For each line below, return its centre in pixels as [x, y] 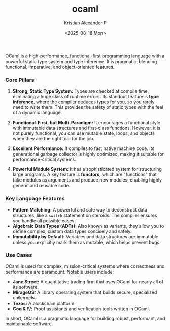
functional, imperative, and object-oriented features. [60, 67]
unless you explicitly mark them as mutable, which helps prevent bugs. [87, 242]
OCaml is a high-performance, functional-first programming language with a [85, 56]
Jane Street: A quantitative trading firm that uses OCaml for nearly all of [88, 281]
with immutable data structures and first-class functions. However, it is [87, 128]
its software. [26, 287]
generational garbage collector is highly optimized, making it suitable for [88, 154]
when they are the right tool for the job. [54, 139]
